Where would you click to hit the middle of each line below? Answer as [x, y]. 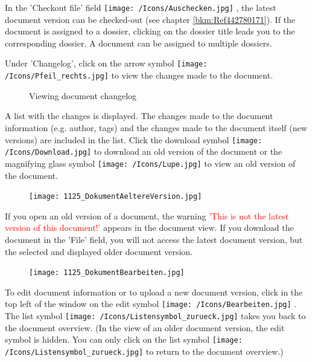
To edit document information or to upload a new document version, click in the [154, 292]
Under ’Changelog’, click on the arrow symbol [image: [106, 63]
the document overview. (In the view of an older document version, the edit [145, 327]
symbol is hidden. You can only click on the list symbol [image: [124, 339]
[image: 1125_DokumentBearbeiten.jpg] [107, 273]
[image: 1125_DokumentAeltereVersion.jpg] [116, 197]
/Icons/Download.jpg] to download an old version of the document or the [144, 151]
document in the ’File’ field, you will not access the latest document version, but [154, 239]
